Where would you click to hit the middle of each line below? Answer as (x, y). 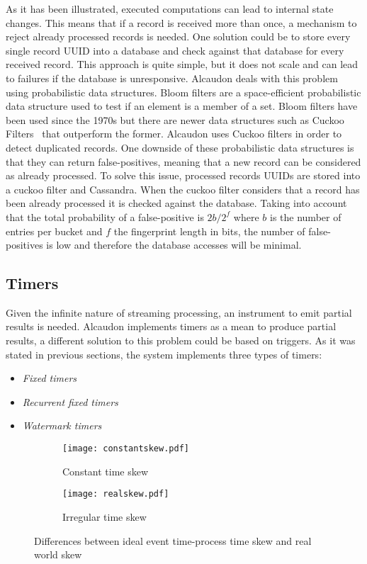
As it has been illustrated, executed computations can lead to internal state (170, 9)
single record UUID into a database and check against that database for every (175, 50)
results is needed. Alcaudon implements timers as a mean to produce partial (171, 326)
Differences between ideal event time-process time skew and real (173, 540)
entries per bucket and (54, 231)
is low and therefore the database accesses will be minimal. (174, 245)
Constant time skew (106, 471)
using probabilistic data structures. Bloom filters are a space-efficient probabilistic (183, 92)
